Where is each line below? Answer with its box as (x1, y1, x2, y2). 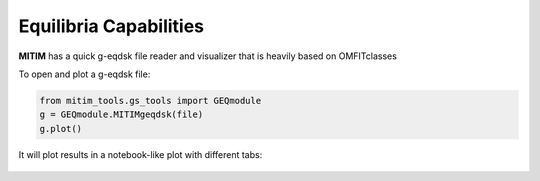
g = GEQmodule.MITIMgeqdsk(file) (39, 109, 204, 120)
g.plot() (39, 123, 83, 134)
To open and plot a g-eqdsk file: (18, 68, 151, 80)
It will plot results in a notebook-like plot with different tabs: (18, 148, 263, 160)
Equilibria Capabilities (18, 15, 205, 37)
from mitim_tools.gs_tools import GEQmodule (39, 95, 262, 106)
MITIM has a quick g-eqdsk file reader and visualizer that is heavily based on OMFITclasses (18, 50, 397, 62)
